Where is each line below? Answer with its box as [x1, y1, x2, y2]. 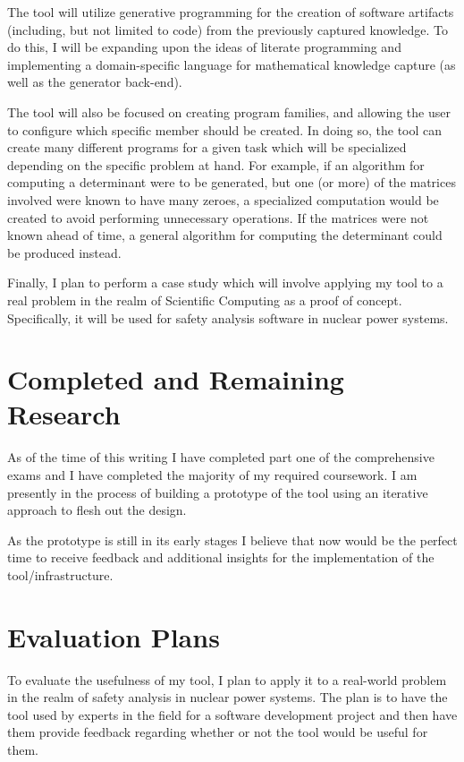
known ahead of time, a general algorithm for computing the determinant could [7, 226, 443, 244]
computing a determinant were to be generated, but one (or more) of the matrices [7, 173, 456, 192]
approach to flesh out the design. [7, 501, 187, 519]
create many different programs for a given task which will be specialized [7, 138, 407, 157]
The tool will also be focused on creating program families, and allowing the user [7, 102, 451, 121]
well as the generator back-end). [7, 73, 182, 91]
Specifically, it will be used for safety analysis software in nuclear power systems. [7, 308, 449, 327]
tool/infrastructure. [7, 565, 114, 584]
